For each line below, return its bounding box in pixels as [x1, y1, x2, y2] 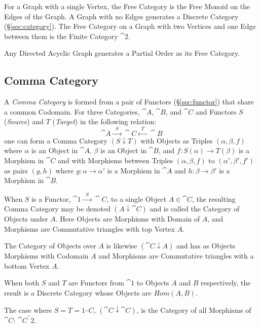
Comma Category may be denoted [4, 203, 111, 214]
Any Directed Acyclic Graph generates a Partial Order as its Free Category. [4, 48, 240, 58]
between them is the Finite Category [4, 30, 118, 41]
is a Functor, [31, 193, 71, 204]
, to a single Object [106, 193, 167, 204]
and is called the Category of [150, 203, 240, 214]
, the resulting [192, 193, 236, 204]
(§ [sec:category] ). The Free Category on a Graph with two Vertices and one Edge [4, 21, 256, 31]
